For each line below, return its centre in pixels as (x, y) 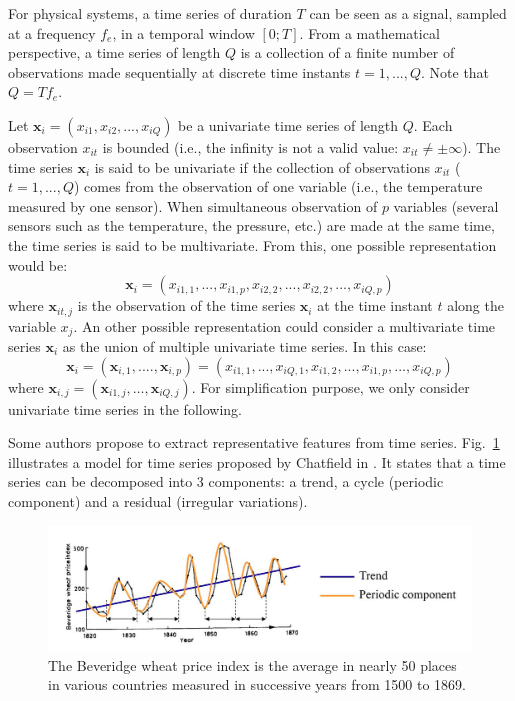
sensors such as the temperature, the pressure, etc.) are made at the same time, (251, 225)
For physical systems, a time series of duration (150, 13)
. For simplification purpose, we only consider (330, 386)
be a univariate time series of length (288, 124)
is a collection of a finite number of (347, 52)
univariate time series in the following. (125, 408)
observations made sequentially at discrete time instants (179, 71)
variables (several (446, 205)
